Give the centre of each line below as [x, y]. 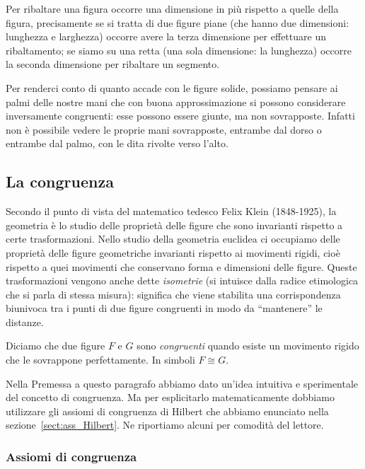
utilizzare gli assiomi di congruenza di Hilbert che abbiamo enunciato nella [167, 411]
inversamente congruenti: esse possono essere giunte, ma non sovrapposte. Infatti [180, 116]
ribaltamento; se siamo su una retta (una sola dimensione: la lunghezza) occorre [179, 50]
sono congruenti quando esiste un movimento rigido [248, 346]
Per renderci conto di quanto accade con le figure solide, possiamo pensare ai [172, 87]
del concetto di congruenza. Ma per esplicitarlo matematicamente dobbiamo [170, 397]
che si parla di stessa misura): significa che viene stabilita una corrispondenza [173, 294]
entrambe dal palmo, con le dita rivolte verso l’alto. [117, 143]
